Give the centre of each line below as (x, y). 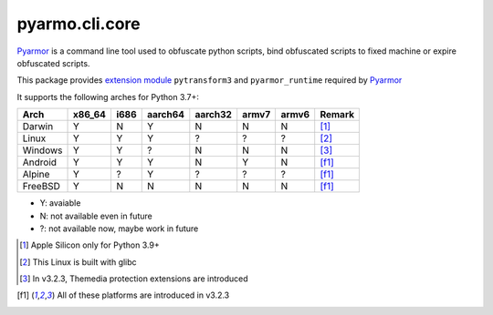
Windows (42, 150)
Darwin (38, 127)
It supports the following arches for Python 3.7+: (108, 97)
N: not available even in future (96, 216)
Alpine (36, 175)
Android (40, 162)
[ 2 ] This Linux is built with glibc (78, 262)
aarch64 (166, 115)
